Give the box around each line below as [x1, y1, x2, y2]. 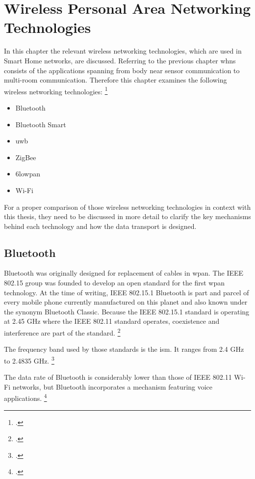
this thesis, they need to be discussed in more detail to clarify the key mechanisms [4, 211, 251, 222]
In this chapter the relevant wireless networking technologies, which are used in [4, 46, 242, 56]
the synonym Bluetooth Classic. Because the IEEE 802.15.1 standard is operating [4, 306, 250, 316]
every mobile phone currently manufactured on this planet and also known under [4, 297, 248, 307]
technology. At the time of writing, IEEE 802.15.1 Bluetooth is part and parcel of [4, 287, 249, 297]
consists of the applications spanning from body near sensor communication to [4, 65, 240, 75]
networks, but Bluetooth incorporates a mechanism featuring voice [12, 381, 213, 392]
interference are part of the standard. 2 [4, 326, 121, 338]
